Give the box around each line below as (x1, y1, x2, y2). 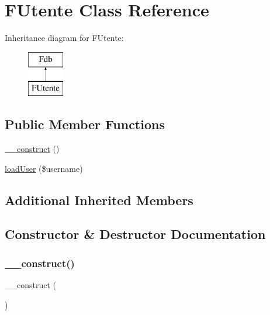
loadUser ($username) (5, 162, 83, 174)
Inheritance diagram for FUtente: (5, 32, 124, 44)
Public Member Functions (5, 115, 165, 133)
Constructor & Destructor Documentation (5, 225, 266, 243)
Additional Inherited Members (5, 191, 193, 209)
